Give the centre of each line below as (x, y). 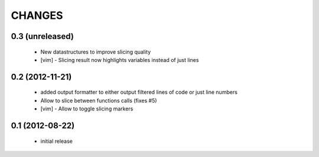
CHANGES (37, 15)
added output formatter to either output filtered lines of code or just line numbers (139, 92)
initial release (57, 141)
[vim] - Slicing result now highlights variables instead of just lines (120, 60)
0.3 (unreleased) (42, 36)
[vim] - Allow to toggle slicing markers (87, 109)
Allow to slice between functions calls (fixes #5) (99, 100)
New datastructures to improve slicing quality (96, 52)
